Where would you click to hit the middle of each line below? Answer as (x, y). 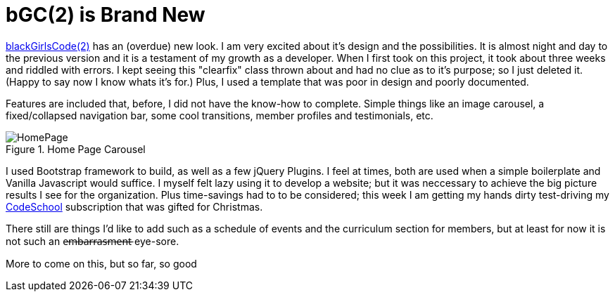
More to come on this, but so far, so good (101, 263)
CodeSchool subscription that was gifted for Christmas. (134, 206)
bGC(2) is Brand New (106, 15)
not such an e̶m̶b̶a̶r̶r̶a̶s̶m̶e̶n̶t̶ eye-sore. (93, 241)
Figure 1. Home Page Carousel (76, 149)
